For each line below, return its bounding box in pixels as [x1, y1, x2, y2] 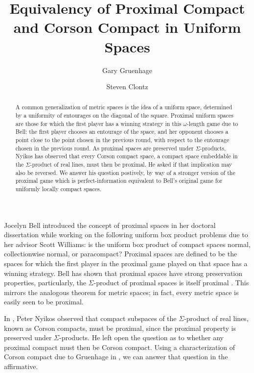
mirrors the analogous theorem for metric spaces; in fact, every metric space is [4, 287, 239, 297]
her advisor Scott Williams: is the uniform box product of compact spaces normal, [4, 239, 251, 249]
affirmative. [4, 361, 38, 372]
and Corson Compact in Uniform [13, 17, 241, 37]
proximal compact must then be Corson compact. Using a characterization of [4, 342, 235, 352]
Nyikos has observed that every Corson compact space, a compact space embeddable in [15, 152, 238, 160]
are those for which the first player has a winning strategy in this [15, 119, 182, 127]
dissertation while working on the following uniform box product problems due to [4, 229, 248, 240]
